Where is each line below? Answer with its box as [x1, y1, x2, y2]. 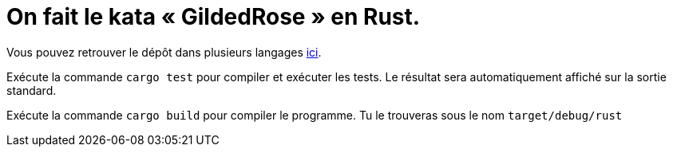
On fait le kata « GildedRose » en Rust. [6, 3, 421, 30]
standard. [6, 83, 57, 97]
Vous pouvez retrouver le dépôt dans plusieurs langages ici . [6, 45, 322, 59]
